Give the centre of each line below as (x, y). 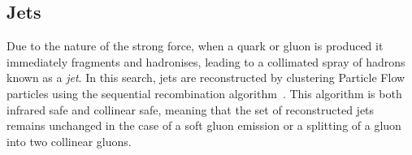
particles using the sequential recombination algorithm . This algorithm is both (204, 93)
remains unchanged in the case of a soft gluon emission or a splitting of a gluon (204, 125)
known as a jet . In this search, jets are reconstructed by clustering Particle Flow (206, 77)
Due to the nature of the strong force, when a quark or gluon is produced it (195, 46)
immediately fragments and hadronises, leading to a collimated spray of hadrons (206, 61)
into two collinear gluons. (69, 141)
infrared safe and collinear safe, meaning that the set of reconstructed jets (191, 109)
